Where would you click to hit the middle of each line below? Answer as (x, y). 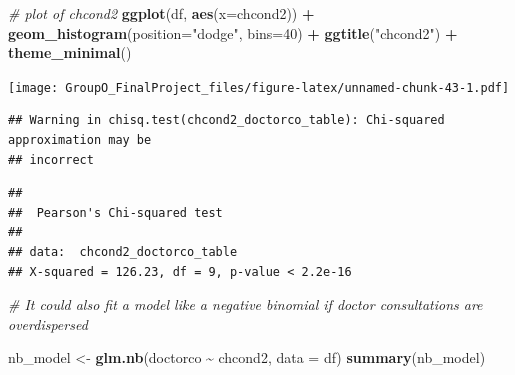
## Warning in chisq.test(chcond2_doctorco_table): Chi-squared (226, 120)
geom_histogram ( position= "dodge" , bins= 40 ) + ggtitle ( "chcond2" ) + (233, 32)
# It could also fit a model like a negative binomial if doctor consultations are (245, 304)
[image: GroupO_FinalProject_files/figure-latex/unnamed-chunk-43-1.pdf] (259, 87)
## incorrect (51, 159)
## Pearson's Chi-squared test (115, 212)
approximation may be (80, 140)
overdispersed (48, 323)
